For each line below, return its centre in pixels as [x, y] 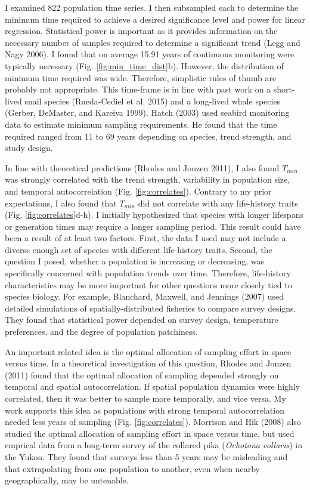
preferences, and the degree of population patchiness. [101, 332]
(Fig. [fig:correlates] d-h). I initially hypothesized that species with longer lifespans [154, 215]
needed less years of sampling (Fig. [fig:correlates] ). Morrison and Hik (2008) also [153, 422]
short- [284, 89]
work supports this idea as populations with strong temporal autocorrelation [145, 410]
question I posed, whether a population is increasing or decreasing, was [135, 261]
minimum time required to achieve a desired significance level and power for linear [155, 19]
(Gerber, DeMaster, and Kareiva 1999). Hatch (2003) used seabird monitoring [147, 113]
